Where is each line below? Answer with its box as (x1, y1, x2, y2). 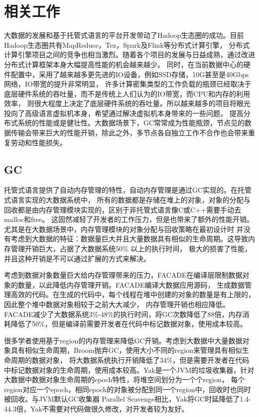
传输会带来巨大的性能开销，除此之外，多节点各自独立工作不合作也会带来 (10, 127, 248, 138)
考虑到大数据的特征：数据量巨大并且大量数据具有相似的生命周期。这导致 (10, 233, 248, 244)
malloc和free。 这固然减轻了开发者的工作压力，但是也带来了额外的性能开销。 (4, 214, 254, 224)
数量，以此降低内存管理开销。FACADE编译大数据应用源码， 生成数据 (17, 279, 245, 290)
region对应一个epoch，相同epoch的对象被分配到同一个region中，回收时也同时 (4, 384, 251, 394)
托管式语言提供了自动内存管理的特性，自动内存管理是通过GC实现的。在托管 (4, 185, 252, 195)
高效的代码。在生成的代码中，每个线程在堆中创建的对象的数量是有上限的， (10, 289, 255, 300)
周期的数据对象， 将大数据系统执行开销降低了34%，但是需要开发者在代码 (10, 354, 250, 365)
